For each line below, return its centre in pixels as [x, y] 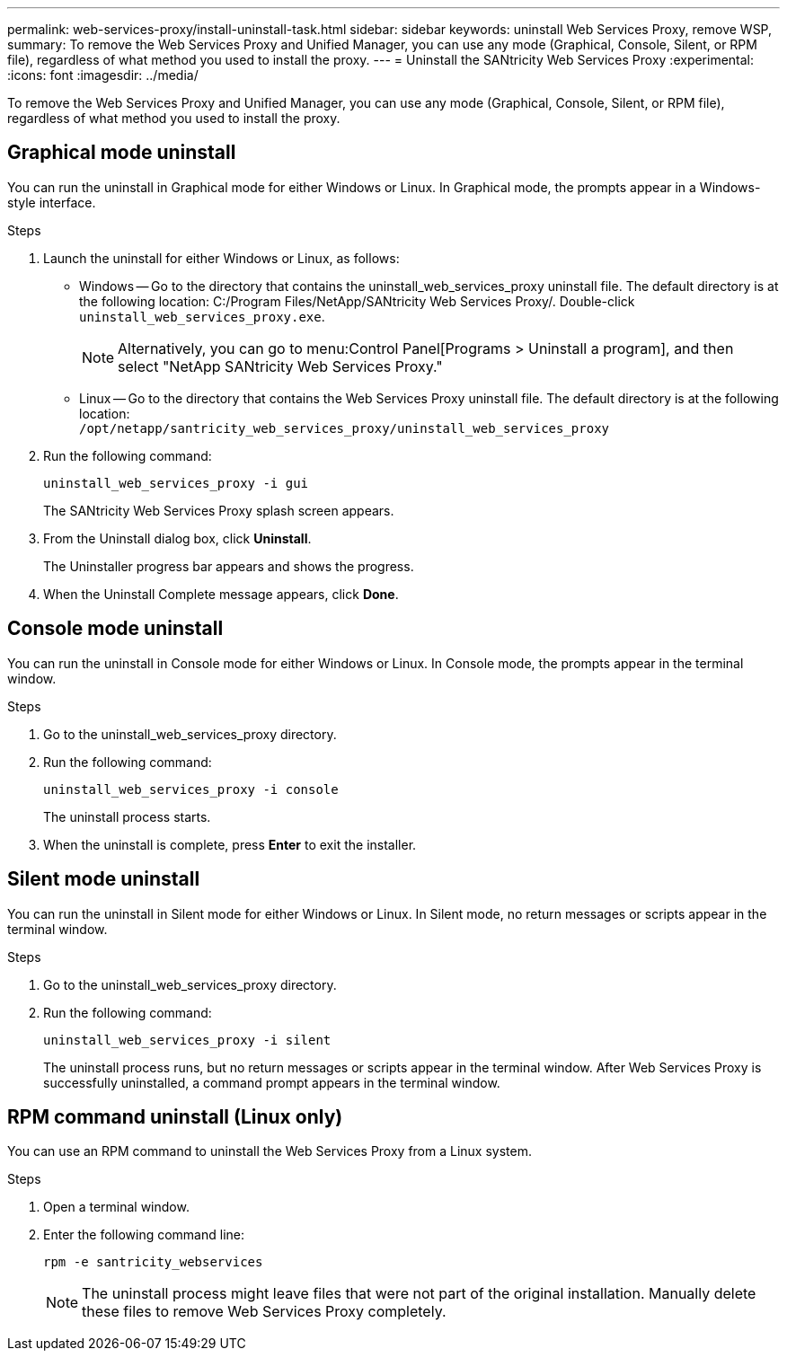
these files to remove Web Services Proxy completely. [264, 1312]
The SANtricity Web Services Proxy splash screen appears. [219, 510]
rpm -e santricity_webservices [153, 1262]
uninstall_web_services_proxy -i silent [187, 1040]
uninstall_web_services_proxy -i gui [176, 483]
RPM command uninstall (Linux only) [175, 1116]
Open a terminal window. [116, 1207]
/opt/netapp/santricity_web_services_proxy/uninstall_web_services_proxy [345, 428]
